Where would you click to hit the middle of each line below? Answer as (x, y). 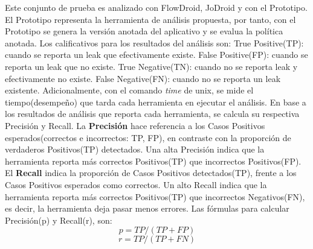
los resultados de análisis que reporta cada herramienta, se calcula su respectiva (152, 114)
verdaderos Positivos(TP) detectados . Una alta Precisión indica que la (135, 149)
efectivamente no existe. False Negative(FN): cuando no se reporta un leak (143, 78)
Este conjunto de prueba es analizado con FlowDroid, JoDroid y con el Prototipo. (156, 7)
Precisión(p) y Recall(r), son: (59, 220)
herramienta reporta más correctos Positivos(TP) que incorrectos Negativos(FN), (155, 196)
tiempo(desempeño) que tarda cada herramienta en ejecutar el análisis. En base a (156, 102)
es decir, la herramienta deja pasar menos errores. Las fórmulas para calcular (147, 208)
